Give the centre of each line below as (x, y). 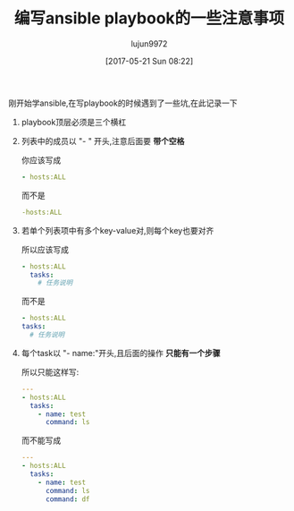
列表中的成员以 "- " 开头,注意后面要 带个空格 (103, 141)
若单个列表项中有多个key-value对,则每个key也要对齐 (118, 230)
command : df (67, 499)
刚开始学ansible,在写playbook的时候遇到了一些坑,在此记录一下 (123, 103)
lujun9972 (149, 43)
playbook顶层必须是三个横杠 (74, 122)
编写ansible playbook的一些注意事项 (149, 18)
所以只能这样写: (50, 371)
